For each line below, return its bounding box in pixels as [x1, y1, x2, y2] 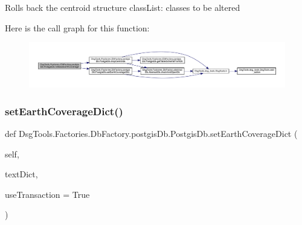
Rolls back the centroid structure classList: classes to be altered [5, 1, 240, 13]
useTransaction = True [5, 188, 90, 200]
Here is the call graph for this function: [5, 21, 150, 34]
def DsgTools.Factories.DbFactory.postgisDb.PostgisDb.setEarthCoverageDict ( [5, 127, 298, 139]
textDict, [5, 168, 38, 180]
